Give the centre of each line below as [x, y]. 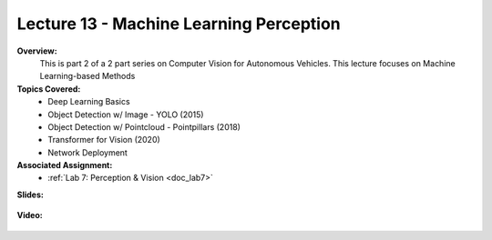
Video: [30, 215]
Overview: [37, 51]
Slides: [31, 195]
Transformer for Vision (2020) [104, 140]
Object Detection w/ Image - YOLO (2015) [126, 115]
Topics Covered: [49, 89]
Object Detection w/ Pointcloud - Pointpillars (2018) [144, 126]
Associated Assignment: [65, 165]
